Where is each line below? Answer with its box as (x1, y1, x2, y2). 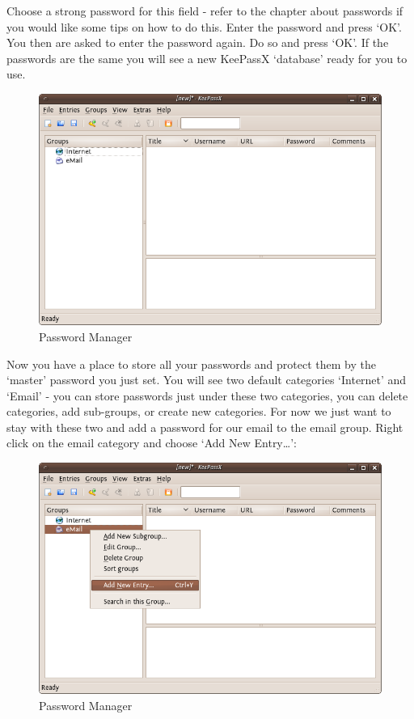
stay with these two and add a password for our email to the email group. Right (6, 418, 403, 435)
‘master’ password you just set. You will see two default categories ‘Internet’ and (6, 371, 407, 388)
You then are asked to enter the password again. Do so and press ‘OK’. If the (6, 34, 389, 51)
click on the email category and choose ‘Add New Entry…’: (6, 434, 297, 451)
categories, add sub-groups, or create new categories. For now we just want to (6, 403, 391, 420)
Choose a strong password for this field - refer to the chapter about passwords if (6, 2, 403, 19)
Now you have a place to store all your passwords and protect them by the (6, 355, 376, 372)
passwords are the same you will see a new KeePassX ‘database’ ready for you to (6, 49, 408, 66)
